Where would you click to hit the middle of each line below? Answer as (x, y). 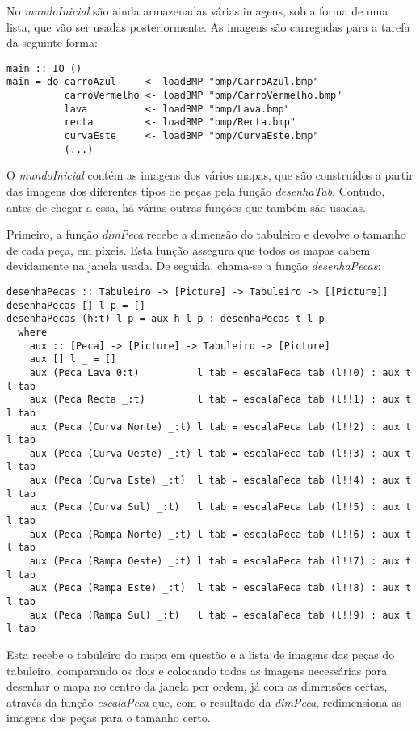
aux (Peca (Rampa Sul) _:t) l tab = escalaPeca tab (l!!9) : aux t (220, 615)
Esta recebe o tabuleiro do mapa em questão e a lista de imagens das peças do (201, 654)
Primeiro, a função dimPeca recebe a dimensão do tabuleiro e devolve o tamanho (206, 234)
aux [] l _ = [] (73, 359)
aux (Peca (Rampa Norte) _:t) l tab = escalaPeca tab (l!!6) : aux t (220, 534)
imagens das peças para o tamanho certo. (109, 718)
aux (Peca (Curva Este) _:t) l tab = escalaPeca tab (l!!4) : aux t (220, 481)
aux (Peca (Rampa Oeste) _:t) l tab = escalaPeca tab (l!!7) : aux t (220, 562)
